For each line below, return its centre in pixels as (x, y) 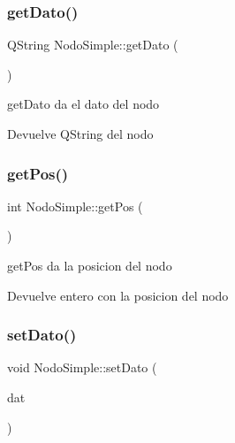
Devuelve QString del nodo (80, 134)
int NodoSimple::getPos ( (75, 206)
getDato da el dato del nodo (83, 104)
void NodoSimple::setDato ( (82, 367)
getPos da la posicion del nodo (90, 265)
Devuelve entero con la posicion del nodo (118, 295)
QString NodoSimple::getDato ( (93, 45)
